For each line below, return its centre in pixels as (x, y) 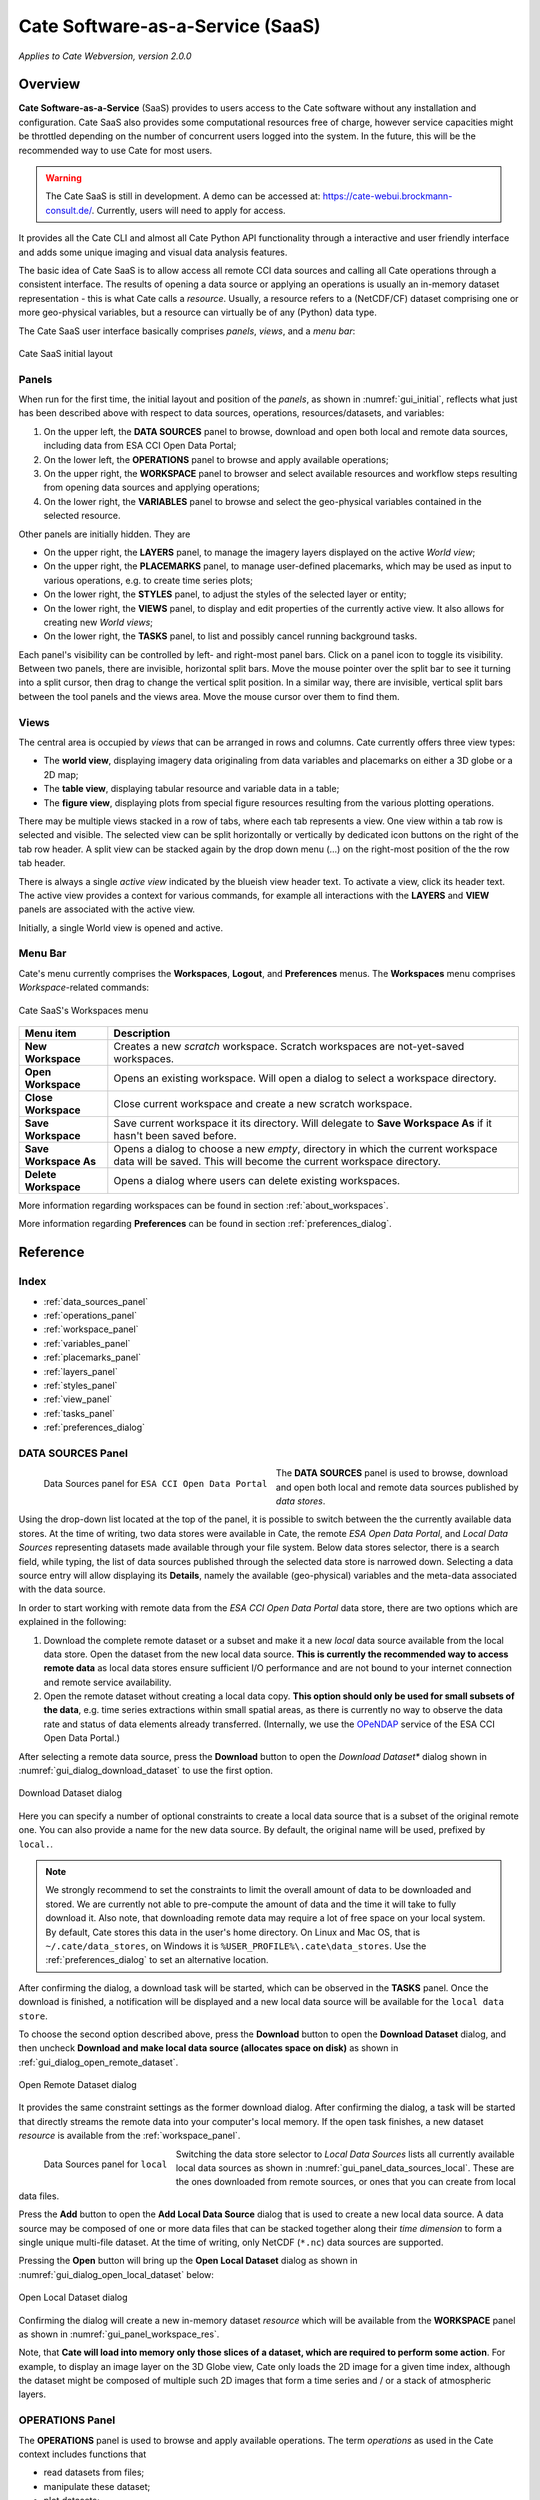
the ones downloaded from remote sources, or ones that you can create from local (346, 2182)
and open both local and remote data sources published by (397, 1487)
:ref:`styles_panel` (80, 1385)
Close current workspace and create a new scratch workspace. (263, 1104)
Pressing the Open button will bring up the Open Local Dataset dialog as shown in (188, 2261)
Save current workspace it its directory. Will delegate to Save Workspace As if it (302, 1123)
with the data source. (62, 1589)
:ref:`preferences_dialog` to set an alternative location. (157, 1960)
